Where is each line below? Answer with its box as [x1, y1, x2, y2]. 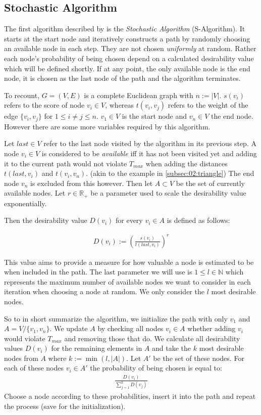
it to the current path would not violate [4, 158, 127, 168]
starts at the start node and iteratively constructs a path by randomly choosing [4, 33, 250, 43]
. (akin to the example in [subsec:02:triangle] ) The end [86, 168, 254, 178]
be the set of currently [176, 177, 245, 188]
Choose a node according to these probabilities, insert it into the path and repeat [4, 391, 256, 401]
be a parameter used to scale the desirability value [90, 188, 246, 198]
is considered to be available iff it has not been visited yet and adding [41, 148, 257, 158]
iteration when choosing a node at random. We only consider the [4, 286, 204, 297]
